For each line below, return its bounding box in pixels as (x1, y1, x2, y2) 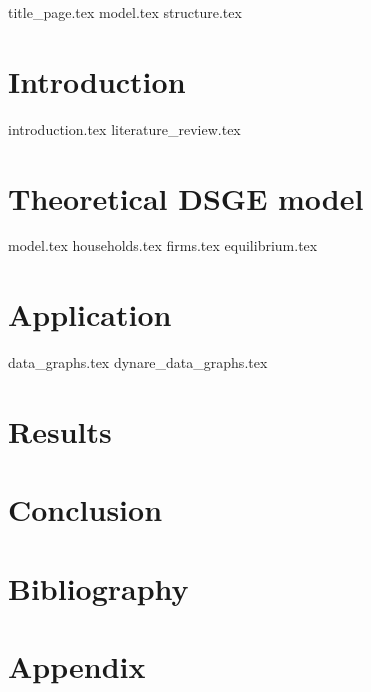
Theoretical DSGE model (8, 177, 364, 218)
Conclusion (8, 489, 163, 530)
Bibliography (8, 567, 189, 608)
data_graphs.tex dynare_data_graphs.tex (8, 352, 268, 373)
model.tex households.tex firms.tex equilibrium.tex (8, 235, 318, 256)
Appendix (8, 646, 146, 687)
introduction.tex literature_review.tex (8, 118, 241, 139)
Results (8, 410, 112, 451)
